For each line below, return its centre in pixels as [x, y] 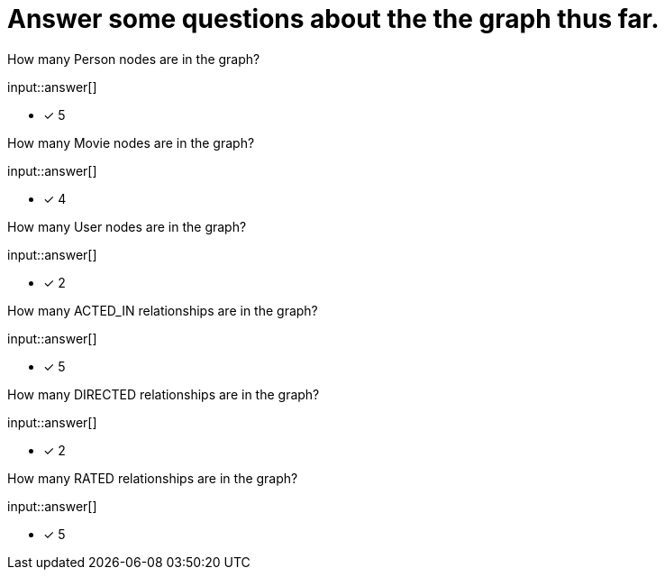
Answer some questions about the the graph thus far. [333, 19]
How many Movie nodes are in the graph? [131, 142]
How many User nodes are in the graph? [127, 226]
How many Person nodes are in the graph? [134, 59]
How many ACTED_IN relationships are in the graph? [163, 310]
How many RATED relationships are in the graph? [153, 478]
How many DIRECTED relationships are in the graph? [164, 394]
